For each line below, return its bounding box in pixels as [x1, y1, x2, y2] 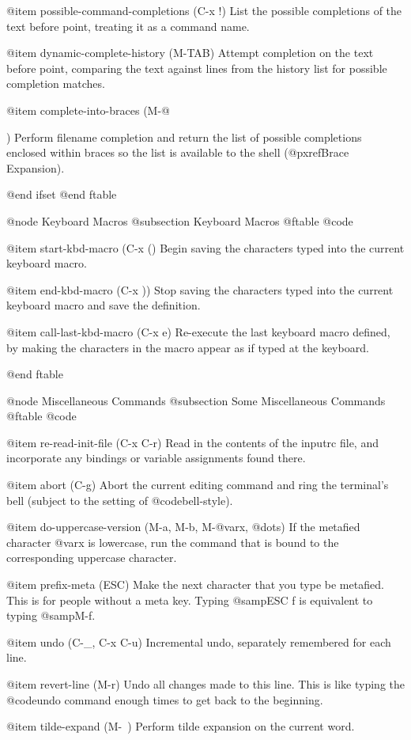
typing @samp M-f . [6, 607, 96, 624]
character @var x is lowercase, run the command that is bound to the [6, 533, 339, 550]
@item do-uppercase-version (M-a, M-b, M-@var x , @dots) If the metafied [6, 518, 360, 535]
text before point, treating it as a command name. [6, 17, 250, 34]
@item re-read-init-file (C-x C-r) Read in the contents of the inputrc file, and [6, 434, 379, 450]
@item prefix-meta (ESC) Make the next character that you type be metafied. [6, 576, 384, 593]
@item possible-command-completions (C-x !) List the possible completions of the [6, 2, 402, 18]
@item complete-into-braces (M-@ [6, 101, 170, 118]
